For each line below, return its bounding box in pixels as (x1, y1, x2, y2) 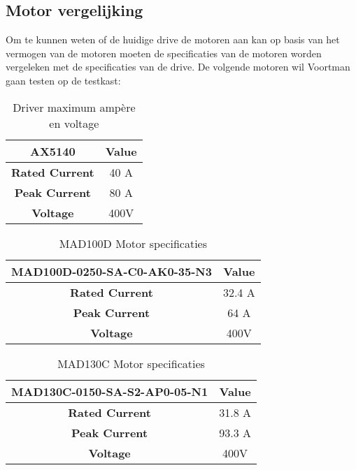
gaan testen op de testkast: (6, 73, 121, 87)
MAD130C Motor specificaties (57, 355, 205, 372)
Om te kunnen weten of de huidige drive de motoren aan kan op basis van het (6, 32, 340, 47)
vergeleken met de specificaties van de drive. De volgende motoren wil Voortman (6, 59, 350, 74)
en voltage (49, 115, 99, 131)
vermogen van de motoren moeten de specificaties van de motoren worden (6, 45, 322, 60)
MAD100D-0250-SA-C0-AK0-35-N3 (11, 263, 212, 279)
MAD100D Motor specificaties (59, 235, 208, 251)
